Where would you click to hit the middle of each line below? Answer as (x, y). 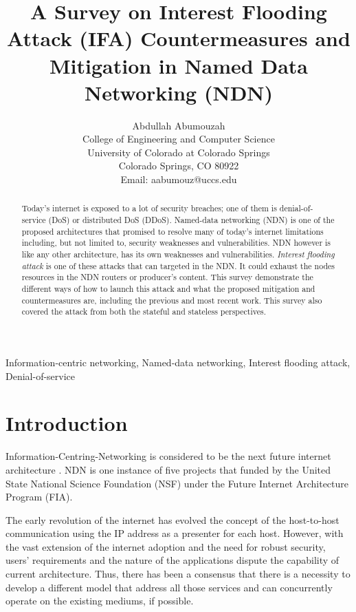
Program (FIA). (39, 497)
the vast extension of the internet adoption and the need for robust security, (166, 546)
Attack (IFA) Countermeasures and (179, 38)
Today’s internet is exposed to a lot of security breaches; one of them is (149, 208)
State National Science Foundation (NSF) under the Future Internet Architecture (177, 483)
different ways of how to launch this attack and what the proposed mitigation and (168, 289)
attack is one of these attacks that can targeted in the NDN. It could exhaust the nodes (178, 265)
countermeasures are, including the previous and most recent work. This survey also (172, 300)
